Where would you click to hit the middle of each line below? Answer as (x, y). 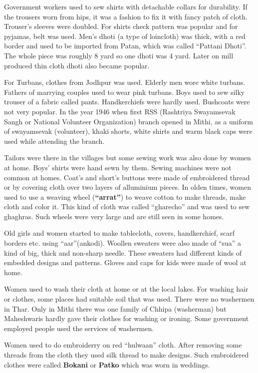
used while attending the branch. (54, 141)
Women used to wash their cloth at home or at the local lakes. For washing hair (126, 289)
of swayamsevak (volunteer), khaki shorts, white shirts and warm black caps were (128, 131)
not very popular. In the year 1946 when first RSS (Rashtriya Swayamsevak (120, 111)
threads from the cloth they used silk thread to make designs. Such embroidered (127, 355)
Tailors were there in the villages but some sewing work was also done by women (128, 158)
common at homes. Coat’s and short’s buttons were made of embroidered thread (127, 177)
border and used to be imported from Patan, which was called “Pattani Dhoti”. (125, 46)
